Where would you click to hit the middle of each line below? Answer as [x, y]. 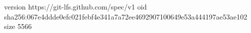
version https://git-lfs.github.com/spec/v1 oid [76, 6]
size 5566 [18, 26]
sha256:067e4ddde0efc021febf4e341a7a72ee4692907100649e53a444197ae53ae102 [126, 16]
